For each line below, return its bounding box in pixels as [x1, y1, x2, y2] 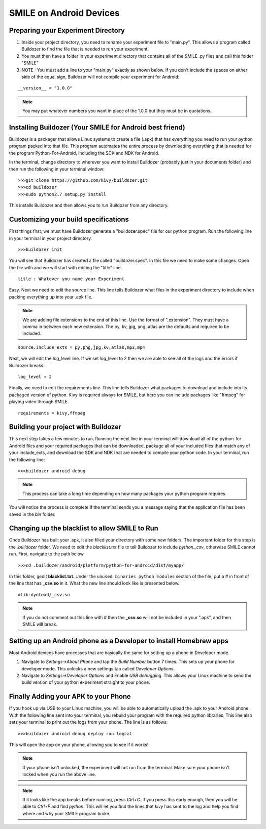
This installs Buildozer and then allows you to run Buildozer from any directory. [9, 203, 168, 208]
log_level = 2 [18, 373, 52, 379]
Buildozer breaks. [9, 362, 45, 368]
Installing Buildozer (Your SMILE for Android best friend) [9, 124, 186, 131]
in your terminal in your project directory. [9, 235, 92, 241]
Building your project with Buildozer [9, 423, 122, 431]
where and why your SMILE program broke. [22, 810, 111, 816]
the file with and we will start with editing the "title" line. [9, 264, 122, 270]
